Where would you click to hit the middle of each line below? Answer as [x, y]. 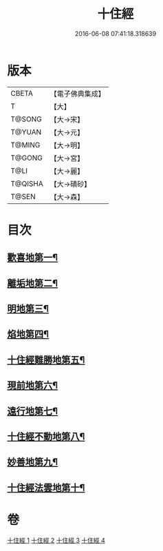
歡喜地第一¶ [33, 258]
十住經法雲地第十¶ [46, 487]
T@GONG [26, 158]
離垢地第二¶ [33, 283]
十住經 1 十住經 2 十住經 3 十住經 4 [56, 540]
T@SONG [26, 119]
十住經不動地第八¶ [46, 437]
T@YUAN [26, 132]
